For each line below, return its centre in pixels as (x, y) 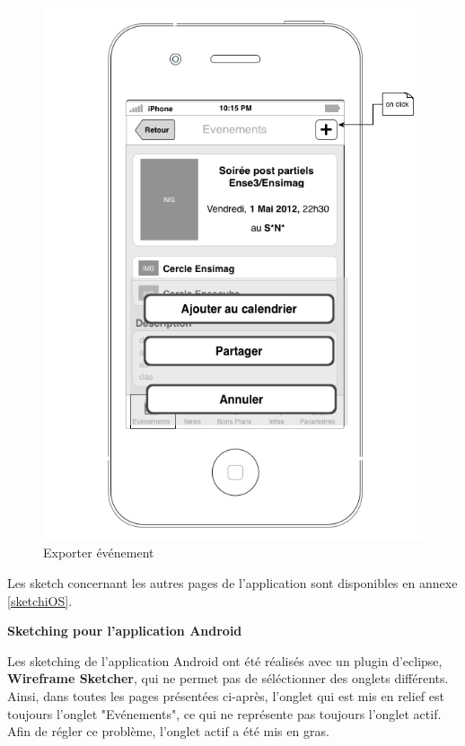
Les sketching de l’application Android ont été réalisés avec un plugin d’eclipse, (225, 660)
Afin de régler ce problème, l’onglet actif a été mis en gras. (168, 731)
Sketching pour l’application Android (125, 631)
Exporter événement (99, 553)
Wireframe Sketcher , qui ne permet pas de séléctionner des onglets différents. (228, 678)
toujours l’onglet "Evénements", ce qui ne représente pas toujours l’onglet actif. (224, 713)
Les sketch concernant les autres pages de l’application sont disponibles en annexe (232, 583)
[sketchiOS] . (40, 600)
